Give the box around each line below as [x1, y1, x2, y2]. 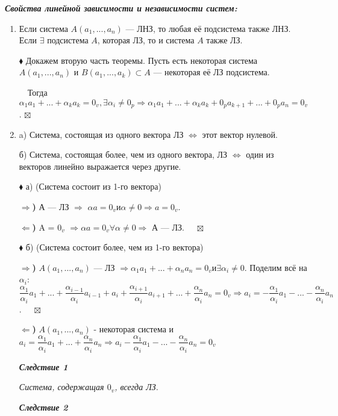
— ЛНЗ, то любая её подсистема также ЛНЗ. [125, 22, 291, 34]
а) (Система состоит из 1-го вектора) [25, 180, 161, 193]
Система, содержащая [19, 380, 104, 393]
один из [246, 148, 274, 161]
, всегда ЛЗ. [114, 380, 158, 393]
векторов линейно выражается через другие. [19, 160, 181, 172]
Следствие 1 [19, 360, 68, 373]
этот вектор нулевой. [202, 128, 278, 140]
